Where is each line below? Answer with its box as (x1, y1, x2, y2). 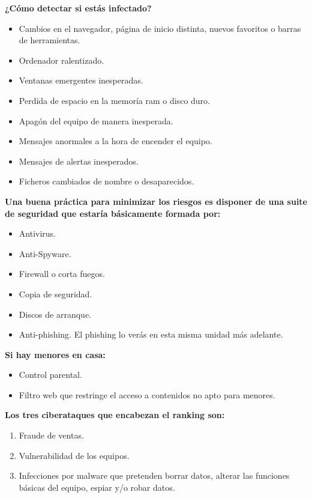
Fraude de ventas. (19, 429, 84, 442)
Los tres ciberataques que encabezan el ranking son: (5, 408, 225, 421)
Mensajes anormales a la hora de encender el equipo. (19, 135, 212, 147)
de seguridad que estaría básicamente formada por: (5, 207, 221, 219)
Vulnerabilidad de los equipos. (19, 449, 130, 461)
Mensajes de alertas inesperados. (19, 154, 139, 167)
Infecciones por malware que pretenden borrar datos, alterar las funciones (19, 469, 290, 482)
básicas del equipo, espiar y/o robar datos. (19, 481, 175, 493)
